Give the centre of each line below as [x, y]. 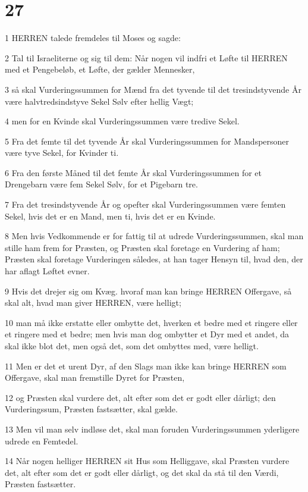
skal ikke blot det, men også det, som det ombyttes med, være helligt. [132, 346]
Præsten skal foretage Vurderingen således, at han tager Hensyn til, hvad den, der [154, 259]
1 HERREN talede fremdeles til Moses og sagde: [93, 38]
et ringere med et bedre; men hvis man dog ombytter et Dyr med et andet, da [147, 334]
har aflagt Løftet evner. [47, 271]
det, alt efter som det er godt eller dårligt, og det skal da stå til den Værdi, [142, 472]
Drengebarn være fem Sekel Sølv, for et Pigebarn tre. [101, 184]
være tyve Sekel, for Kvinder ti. [62, 153]
